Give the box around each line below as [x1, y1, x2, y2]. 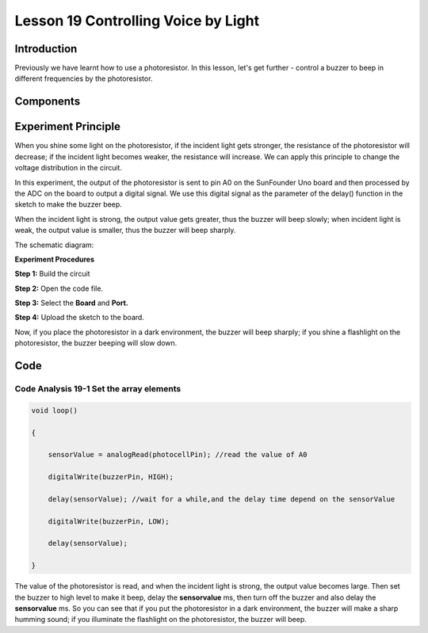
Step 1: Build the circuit [14, 269, 90, 279]
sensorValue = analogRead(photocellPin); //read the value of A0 [48, 450, 308, 459]
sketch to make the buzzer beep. [14, 200, 122, 209]
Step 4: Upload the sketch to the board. [14, 313, 144, 322]
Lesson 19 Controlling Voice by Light [14, 12, 260, 29]
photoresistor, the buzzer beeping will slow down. [14, 338, 178, 348]
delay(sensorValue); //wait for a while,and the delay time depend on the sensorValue [48, 494, 396, 503]
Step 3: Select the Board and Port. [14, 298, 128, 308]
